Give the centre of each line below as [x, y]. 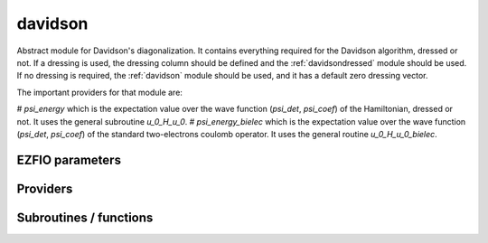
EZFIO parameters [69, 159]
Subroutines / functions [85, 217]
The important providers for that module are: [99, 92]
